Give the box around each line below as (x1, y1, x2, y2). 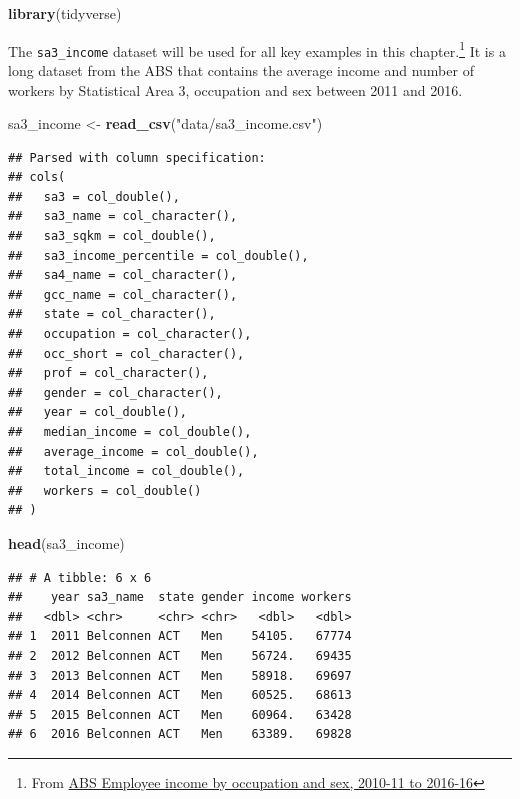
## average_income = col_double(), (8, 444, 259, 459)
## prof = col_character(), (8, 366, 209, 381)
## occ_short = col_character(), (8, 346, 245, 361)
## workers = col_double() (8, 483, 202, 498)
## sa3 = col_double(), (8, 189, 180, 204)
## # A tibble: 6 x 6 (8, 570, 152, 585)
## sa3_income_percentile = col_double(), (8, 248, 309, 263)
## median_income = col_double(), (8, 425, 252, 439)
